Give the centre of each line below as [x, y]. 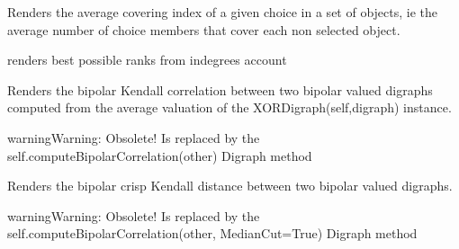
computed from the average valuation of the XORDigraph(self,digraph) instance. [229, 107]
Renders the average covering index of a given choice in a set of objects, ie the [223, 12]
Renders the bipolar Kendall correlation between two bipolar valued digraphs [220, 89]
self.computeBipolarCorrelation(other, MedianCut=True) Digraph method [212, 233]
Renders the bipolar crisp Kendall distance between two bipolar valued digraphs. [230, 186]
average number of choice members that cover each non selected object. [204, 29]
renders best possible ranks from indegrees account [147, 60]
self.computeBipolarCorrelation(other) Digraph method [160, 155]
